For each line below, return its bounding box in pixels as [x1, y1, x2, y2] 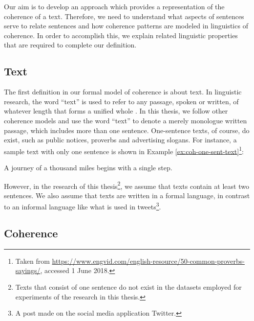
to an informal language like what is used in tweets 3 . [4, 200, 161, 212]
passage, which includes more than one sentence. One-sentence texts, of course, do [4, 125, 250, 135]
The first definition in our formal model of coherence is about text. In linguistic [4, 87, 242, 97]
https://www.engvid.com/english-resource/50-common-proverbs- [52, 255, 245, 266]
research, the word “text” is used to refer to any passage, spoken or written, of [4, 96, 239, 106]
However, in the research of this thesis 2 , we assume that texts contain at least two [4, 179, 249, 191]
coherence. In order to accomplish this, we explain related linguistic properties [4, 30, 238, 40]
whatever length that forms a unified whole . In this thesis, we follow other [4, 106, 228, 116]
